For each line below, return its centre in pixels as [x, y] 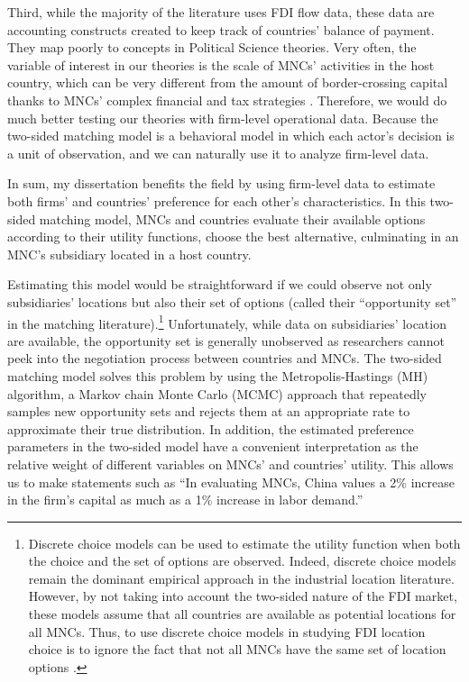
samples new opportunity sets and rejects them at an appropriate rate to [209, 411]
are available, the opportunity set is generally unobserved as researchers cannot [226, 340]
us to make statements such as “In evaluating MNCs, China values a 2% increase [231, 482]
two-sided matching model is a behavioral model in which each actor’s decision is [231, 136]
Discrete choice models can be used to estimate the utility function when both [244, 543]
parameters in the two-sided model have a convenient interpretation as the [213, 446]
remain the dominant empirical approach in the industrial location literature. [241, 578]
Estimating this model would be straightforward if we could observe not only [220, 284]
